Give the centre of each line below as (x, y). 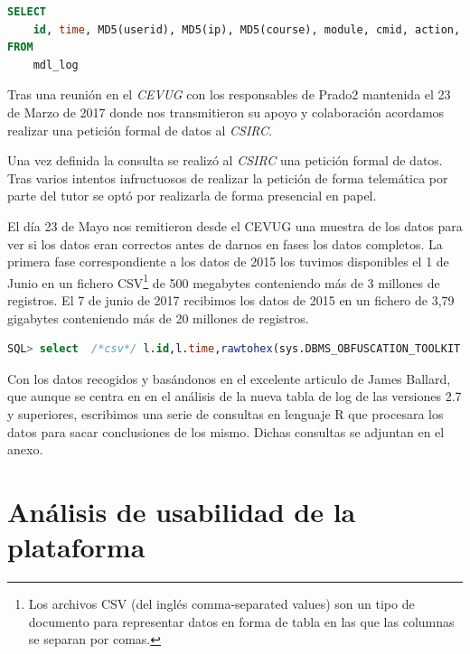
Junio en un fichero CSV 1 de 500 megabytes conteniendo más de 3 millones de (224, 281)
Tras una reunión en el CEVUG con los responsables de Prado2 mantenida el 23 (229, 94)
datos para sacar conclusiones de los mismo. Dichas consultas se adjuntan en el (226, 431)
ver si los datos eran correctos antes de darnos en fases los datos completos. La (225, 243)
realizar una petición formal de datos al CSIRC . (140, 130)
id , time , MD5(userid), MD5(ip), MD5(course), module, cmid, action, (247, 29)
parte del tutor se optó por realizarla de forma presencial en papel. (192, 196)
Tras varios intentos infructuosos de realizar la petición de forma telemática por (228, 178)
